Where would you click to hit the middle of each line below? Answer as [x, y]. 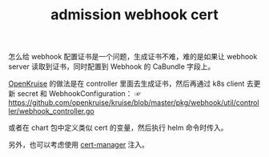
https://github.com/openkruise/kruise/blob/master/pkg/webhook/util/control [134, 103]
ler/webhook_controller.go [51, 111]
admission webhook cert [134, 15]
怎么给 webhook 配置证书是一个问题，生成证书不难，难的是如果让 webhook [133, 57]
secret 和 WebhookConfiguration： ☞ [79, 94]
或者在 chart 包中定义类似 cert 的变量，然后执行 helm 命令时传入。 [118, 128]
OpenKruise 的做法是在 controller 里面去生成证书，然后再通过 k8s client [126, 84]
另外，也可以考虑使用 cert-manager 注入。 [79, 145]
